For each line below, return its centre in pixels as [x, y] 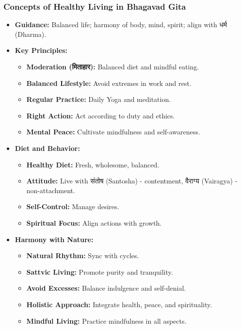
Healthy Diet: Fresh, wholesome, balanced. [93, 164]
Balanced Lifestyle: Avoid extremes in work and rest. [109, 83]
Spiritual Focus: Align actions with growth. [94, 222]
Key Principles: [41, 50]
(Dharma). [31, 34]
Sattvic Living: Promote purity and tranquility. [100, 271]
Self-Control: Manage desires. [73, 206]
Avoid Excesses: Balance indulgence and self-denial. [106, 288]
